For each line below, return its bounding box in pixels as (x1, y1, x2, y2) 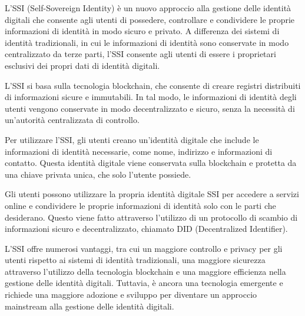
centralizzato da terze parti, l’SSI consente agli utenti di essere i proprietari (5, 48, 276, 60)
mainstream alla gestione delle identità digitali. (5, 300, 174, 312)
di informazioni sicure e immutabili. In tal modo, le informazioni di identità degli (5, 91, 297, 103)
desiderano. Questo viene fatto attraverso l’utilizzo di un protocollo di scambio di (5, 211, 298, 223)
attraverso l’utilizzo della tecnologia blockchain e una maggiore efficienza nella (5, 265, 286, 277)
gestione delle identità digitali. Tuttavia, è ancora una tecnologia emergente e (5, 277, 283, 289)
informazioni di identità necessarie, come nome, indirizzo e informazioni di (5, 145, 273, 157)
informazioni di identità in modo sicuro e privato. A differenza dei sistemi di (5, 25, 280, 37)
